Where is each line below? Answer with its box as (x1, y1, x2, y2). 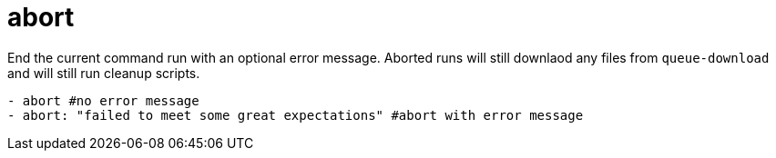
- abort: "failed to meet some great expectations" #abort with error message (7, 107, 584, 123)
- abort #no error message (7, 93, 199, 108)
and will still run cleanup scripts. (7, 64, 200, 81)
